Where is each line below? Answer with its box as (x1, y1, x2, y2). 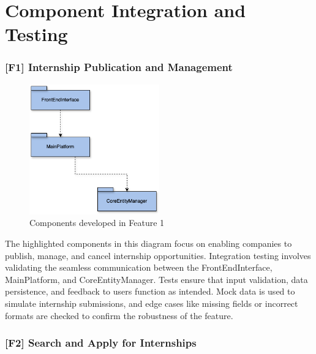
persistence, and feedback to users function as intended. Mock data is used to (5, 285, 295, 298)
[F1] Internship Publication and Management (5, 59, 233, 75)
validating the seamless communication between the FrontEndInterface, (5, 261, 273, 274)
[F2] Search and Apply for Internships (5, 335, 197, 350)
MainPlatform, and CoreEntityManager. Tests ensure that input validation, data (5, 273, 308, 285)
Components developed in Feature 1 (29, 216, 165, 229)
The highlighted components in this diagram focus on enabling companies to (5, 236, 292, 249)
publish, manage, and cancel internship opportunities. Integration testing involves (5, 249, 311, 262)
